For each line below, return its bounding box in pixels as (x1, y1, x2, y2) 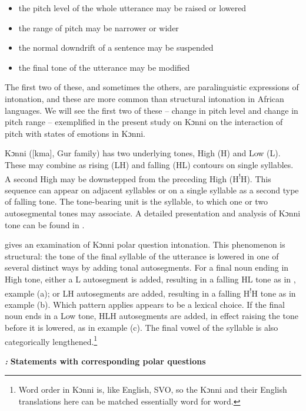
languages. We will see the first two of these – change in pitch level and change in (5, 104, 298, 116)
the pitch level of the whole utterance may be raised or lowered (18, 2, 247, 14)
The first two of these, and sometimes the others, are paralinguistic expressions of (5, 81, 299, 93)
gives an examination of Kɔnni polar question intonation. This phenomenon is (5, 238, 285, 251)
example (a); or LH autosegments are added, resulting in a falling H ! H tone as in (5, 285, 296, 299)
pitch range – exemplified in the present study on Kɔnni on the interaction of (5, 116, 283, 128)
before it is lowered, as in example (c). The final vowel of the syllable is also (5, 321, 278, 333)
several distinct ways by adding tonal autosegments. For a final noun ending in (5, 261, 289, 274)
